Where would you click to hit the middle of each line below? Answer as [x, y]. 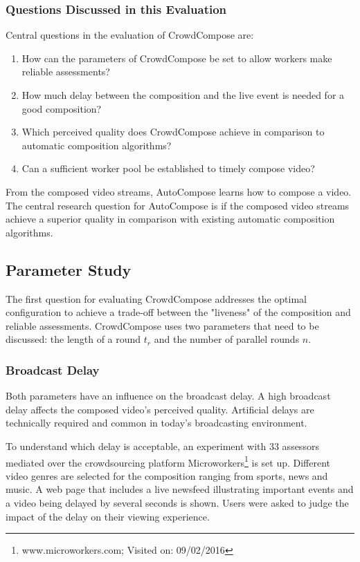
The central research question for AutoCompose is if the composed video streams [178, 205]
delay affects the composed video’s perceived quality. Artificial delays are [160, 409]
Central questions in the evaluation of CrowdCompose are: [130, 35]
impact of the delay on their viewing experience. [108, 516]
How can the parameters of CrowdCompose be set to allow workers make [177, 58]
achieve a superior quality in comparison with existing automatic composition [170, 219]
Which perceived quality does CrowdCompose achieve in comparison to [173, 132]
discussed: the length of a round [73, 339]
